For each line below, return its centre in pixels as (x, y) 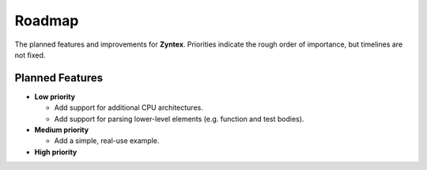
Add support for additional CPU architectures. (128, 108)
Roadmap (47, 21)
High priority (56, 152)
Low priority (55, 96)
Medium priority (62, 130)
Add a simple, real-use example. (107, 141)
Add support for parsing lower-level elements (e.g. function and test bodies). (179, 119)
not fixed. (30, 55)
